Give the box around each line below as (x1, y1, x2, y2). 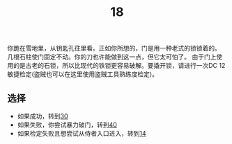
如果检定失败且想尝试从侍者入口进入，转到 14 (17, 129, 146, 137)
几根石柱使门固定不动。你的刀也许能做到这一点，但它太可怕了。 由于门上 (7, 53, 217, 61)
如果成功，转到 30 (17, 112, 68, 120)
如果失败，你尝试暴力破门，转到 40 (17, 120, 117, 129)
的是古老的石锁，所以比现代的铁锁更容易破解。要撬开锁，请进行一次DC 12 (13, 62, 226, 70)
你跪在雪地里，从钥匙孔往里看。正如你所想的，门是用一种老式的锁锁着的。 (7, 44, 221, 53)
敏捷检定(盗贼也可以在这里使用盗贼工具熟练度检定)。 (7, 70, 159, 78)
